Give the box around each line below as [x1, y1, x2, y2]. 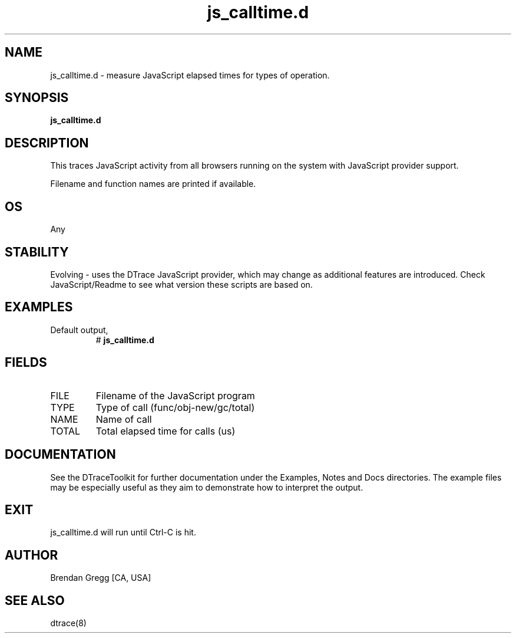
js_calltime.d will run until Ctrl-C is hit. [50, 527, 196, 538]
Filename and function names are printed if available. [50, 179, 256, 189]
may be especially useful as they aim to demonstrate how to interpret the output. [50, 482, 363, 492]
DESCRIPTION [5, 135, 89, 150]
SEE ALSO [5, 593, 65, 608]
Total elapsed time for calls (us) [95, 425, 236, 437]
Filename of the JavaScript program [95, 389, 255, 402]
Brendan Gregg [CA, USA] [50, 573, 151, 583]
